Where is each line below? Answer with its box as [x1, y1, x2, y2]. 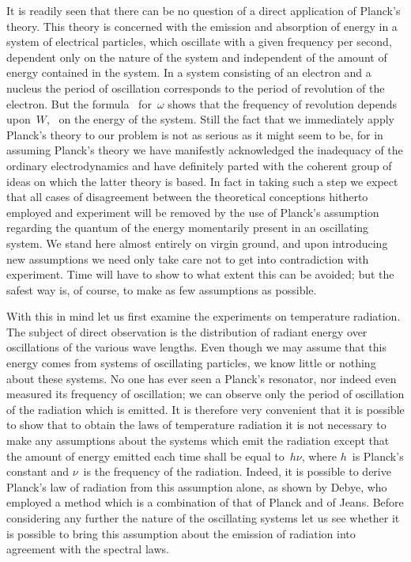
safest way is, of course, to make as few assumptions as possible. [6, 281, 317, 298]
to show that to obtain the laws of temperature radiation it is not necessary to [6, 416, 386, 433]
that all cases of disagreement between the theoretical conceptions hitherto [6, 188, 368, 205]
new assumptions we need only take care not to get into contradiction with [6, 250, 369, 267]
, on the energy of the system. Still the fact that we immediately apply [46, 111, 394, 127]
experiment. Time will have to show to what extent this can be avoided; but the [6, 266, 394, 283]
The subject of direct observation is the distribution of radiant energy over [6, 323, 368, 340]
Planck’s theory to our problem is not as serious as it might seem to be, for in [6, 126, 383, 142]
